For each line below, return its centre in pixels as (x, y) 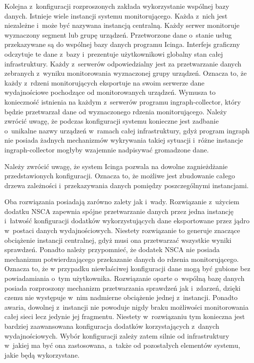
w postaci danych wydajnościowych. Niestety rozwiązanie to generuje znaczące (122, 230)
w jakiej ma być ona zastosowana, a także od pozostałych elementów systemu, (122, 345)
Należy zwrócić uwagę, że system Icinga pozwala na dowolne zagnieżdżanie (116, 166)
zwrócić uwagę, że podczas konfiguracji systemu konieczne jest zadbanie (112, 121)
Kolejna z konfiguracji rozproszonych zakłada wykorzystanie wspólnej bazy (117, 6)
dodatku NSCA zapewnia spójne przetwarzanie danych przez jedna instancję (119, 211)
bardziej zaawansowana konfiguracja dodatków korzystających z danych (112, 326)
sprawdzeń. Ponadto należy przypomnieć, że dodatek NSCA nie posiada (112, 249)
